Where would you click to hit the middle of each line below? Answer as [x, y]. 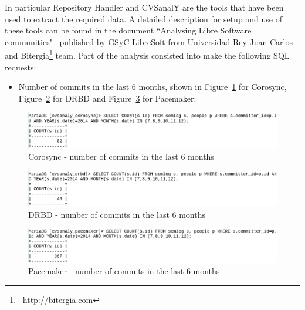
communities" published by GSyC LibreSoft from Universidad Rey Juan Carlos [149, 41]
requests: [21, 67]
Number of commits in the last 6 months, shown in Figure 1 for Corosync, [152, 87]
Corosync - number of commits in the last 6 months [121, 156]
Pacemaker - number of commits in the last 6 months [124, 271]
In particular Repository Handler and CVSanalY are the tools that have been [144, 7]
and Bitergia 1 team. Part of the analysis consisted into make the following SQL [147, 55]
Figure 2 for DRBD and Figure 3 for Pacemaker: [107, 98]
